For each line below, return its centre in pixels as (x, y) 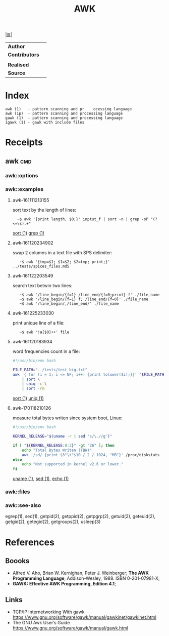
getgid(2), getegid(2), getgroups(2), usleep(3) (53, 522)
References (30, 542)
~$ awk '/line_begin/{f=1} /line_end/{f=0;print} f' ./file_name (90, 295)
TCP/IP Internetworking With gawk (48, 612)
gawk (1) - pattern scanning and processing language (64, 118)
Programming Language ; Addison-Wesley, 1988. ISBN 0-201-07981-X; (86, 578)
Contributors (23, 55)
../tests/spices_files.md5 (41, 266)
